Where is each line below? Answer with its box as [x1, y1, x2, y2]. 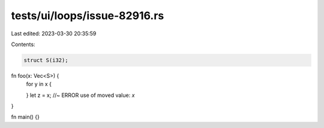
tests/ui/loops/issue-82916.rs [11, 9, 164, 22]
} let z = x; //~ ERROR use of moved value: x [26, 92, 135, 99]
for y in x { [26, 81, 52, 88]
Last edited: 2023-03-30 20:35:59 [11, 30, 97, 37]
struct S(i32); [23, 57, 68, 63]
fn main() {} [11, 114, 40, 121]
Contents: [11, 41, 35, 48]
